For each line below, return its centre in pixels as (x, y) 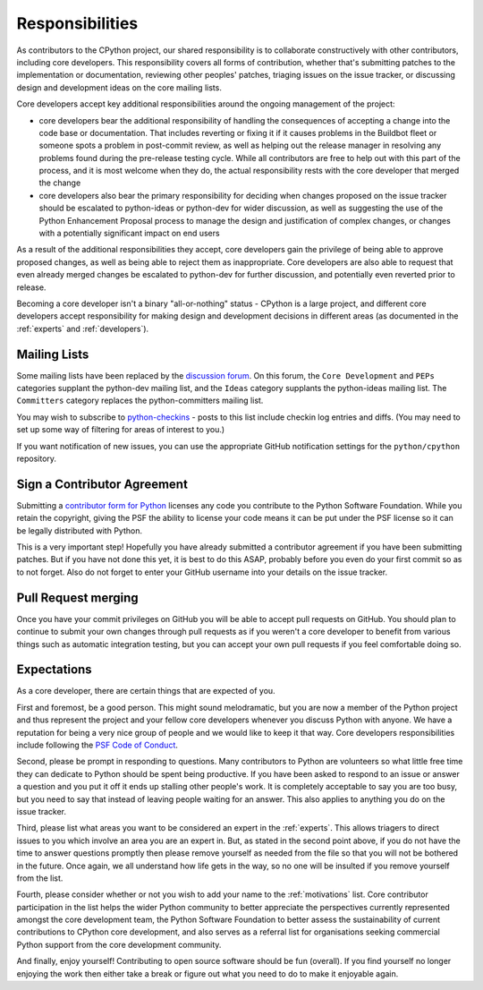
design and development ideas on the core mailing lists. (119, 87)
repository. (37, 458)
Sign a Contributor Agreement (102, 484)
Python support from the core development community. (119, 944)
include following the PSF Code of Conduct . (97, 745)
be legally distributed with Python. (80, 530)
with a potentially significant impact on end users (129, 234)
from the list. (40, 878)
